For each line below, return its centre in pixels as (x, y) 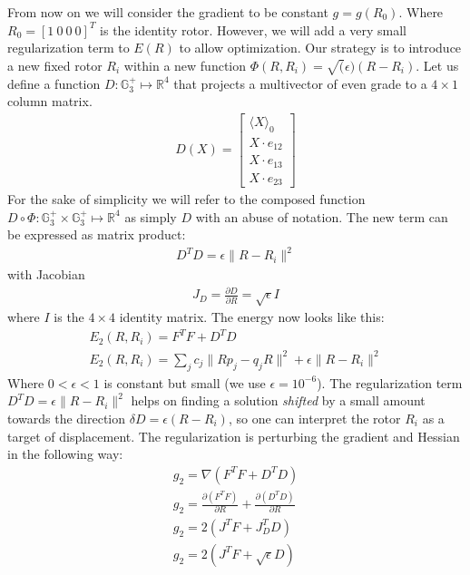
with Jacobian (46, 274)
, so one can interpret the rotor (314, 418)
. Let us (437, 65)
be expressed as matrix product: (97, 234)
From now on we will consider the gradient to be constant (168, 12)
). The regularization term (390, 382)
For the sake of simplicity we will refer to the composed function (186, 199)
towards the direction (67, 418)
